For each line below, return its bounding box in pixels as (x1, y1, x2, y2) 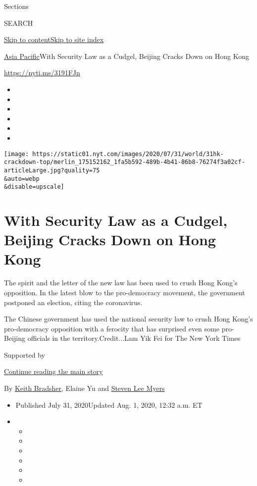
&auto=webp (4, 175, 40, 182)
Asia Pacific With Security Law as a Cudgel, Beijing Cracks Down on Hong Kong (4, 51, 249, 61)
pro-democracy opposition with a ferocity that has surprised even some (4, 323, 219, 333)
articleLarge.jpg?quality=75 (4, 166, 100, 174)
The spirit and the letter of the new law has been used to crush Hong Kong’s (4, 277, 238, 288)
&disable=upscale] (4, 183, 64, 191)
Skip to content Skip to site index (4, 34, 104, 45)
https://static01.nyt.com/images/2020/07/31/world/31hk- (32, 150, 224, 158)
